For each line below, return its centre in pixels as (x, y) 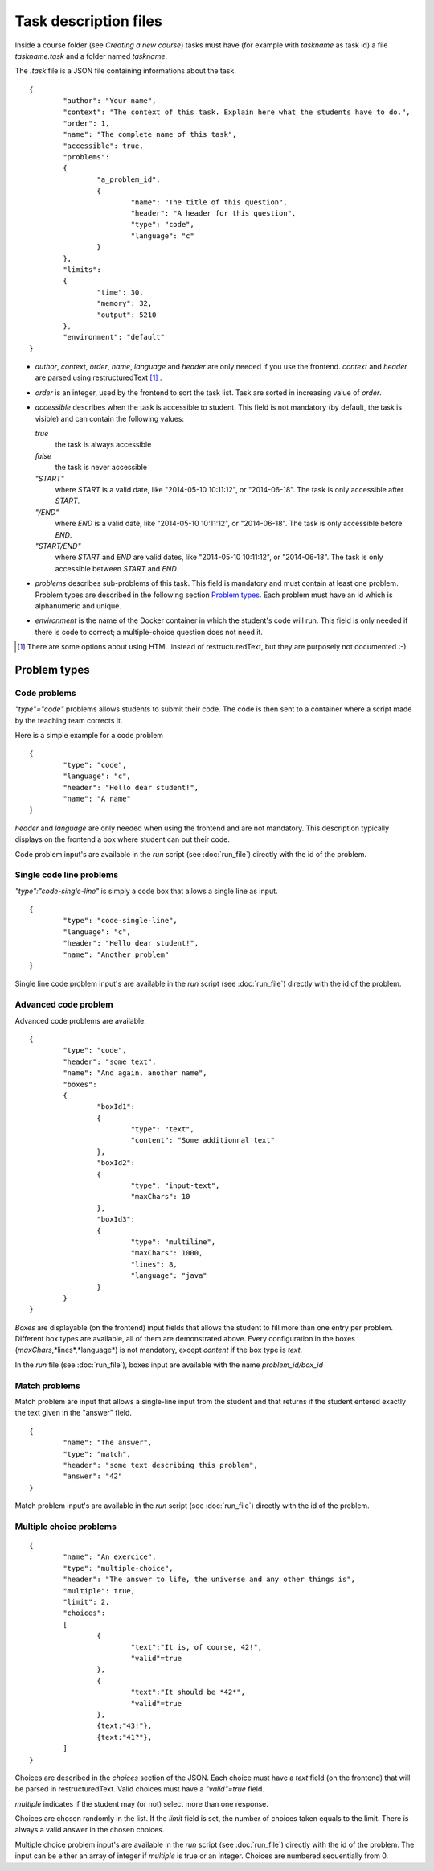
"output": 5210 (127, 315)
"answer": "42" (93, 1476)
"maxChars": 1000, (167, 1253)
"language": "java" (169, 1276)
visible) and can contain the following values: (110, 418)
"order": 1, (86, 123)
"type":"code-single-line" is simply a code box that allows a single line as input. (146, 891)
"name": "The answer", (108, 1443)
